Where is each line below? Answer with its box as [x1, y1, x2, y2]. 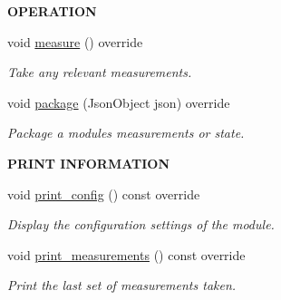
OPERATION [7, 2, 97, 20]
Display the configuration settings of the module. [7, 215, 275, 234]
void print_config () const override [7, 184, 200, 203]
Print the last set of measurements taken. [7, 276, 237, 295]
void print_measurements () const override [7, 245, 246, 264]
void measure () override [7, 32, 143, 51]
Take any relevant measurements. [7, 63, 192, 82]
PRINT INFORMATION [7, 153, 170, 172]
